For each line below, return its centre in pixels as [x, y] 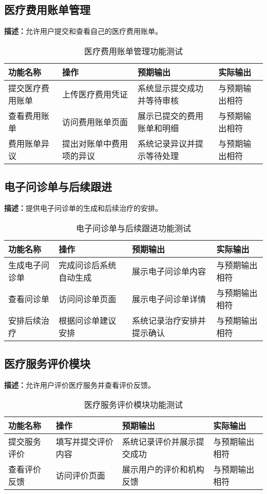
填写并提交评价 [84, 442]
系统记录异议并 [166, 143]
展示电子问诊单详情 [169, 299]
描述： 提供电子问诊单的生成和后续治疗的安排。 [83, 208]
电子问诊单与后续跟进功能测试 [133, 228]
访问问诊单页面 [88, 299]
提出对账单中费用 [95, 143]
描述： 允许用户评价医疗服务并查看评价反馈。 [80, 384]
